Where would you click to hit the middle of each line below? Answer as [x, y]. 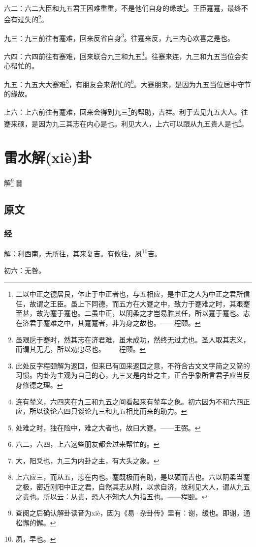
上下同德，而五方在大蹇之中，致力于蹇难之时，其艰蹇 [164, 303]
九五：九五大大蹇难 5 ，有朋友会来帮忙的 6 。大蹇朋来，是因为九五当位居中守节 [128, 83]
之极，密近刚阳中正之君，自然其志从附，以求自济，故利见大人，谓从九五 [133, 487]
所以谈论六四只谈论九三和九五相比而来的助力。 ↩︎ [108, 411]
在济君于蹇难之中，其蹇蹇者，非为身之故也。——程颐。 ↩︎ [108, 322]
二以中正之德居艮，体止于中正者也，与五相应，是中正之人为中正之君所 [129, 294]
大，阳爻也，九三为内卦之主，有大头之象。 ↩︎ [87, 460]
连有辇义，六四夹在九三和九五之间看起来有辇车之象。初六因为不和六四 [129, 401]
